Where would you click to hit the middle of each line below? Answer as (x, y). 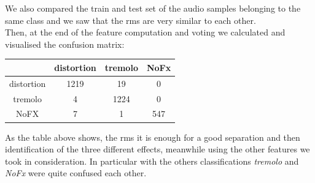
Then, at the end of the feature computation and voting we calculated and (145, 32)
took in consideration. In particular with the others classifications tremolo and (152, 161)
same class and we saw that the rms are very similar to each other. (130, 20)
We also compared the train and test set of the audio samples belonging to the (153, 8)
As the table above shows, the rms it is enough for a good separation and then (153, 137)
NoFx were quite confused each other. (76, 173)
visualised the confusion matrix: (65, 44)
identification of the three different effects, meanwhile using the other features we (157, 149)
